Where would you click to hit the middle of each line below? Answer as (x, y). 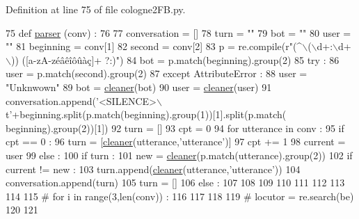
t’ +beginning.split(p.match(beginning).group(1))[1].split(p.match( (146, 114)
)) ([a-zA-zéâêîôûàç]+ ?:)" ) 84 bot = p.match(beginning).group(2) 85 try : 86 (175, 59)
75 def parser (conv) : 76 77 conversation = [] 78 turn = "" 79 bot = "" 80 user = (178, 32)
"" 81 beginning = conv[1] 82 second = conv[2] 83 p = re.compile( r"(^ (154, 46)
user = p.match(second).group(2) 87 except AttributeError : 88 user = (157, 73)
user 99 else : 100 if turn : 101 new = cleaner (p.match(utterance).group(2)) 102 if (179, 155)
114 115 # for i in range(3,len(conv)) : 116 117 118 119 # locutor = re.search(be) (180, 196)
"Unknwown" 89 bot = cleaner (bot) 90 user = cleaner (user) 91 (139, 87)
